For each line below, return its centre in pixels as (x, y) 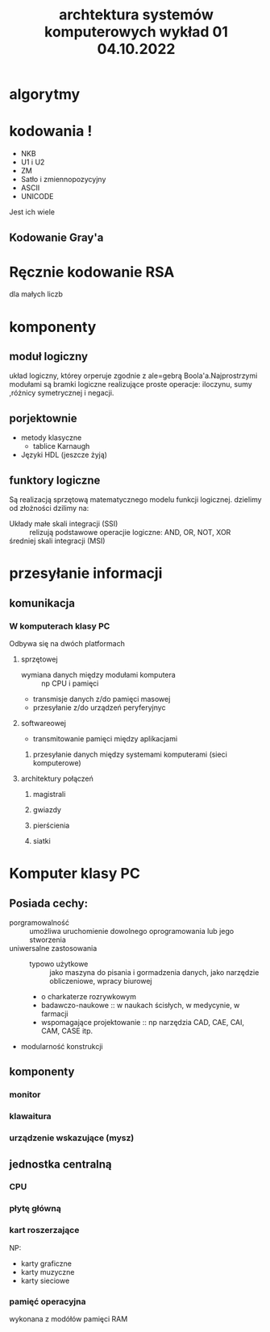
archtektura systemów (136, 15)
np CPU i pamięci (70, 683)
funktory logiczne (55, 480)
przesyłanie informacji (86, 573)
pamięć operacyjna (48, 1301)
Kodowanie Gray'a (56, 237)
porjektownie (43, 418)
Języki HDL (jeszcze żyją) (64, 455)
